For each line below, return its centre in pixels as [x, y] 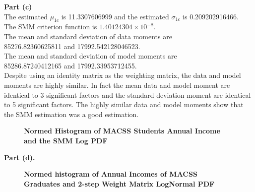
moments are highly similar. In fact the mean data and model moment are [117, 85]
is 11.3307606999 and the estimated [115, 16]
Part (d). [20, 157]
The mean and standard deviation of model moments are [91, 56]
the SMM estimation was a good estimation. [71, 114]
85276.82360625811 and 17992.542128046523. [72, 46]
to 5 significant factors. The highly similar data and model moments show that [124, 104]
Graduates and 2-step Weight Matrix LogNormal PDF [119, 183]
